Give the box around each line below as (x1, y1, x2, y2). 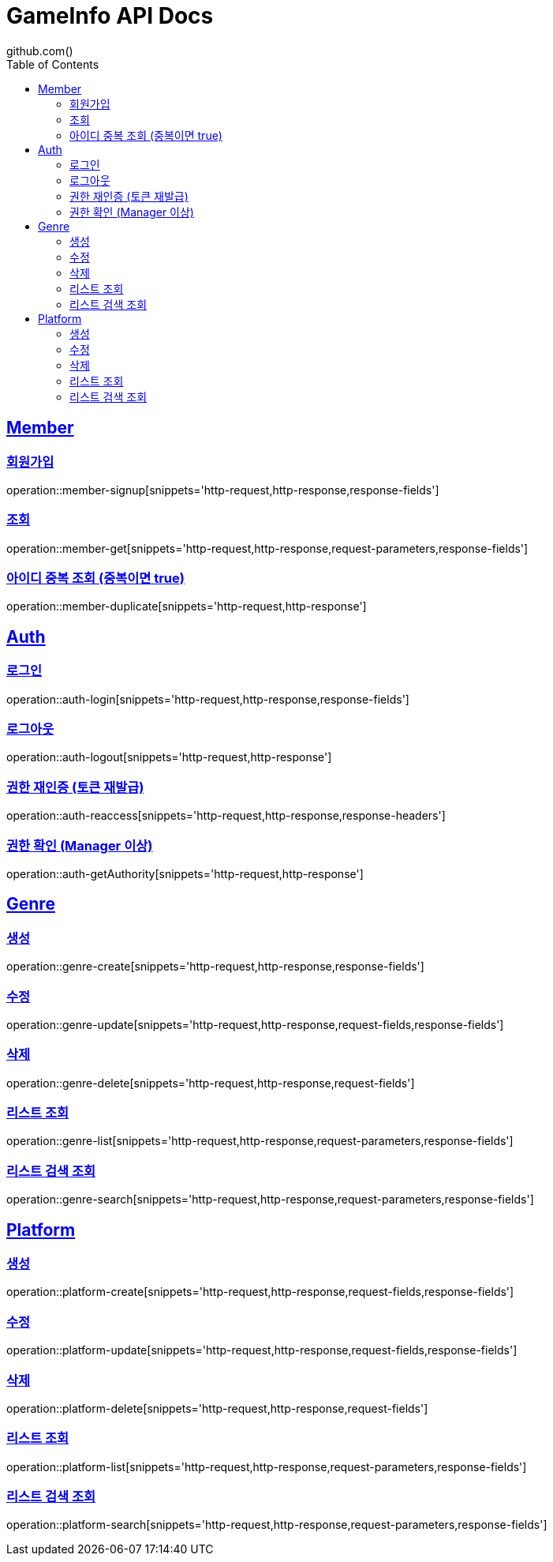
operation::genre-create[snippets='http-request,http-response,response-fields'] (6, 959, 424, 974)
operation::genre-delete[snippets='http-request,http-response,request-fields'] (6, 1076, 415, 1090)
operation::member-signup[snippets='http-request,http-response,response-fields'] (6, 482, 439, 497)
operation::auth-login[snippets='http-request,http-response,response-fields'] (6, 692, 409, 706)
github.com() (6, 43, 73, 58)
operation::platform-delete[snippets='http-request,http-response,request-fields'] (6, 1401, 428, 1415)
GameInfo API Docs (6, 2, 214, 29)
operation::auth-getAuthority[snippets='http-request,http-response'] (6, 866, 364, 881)
